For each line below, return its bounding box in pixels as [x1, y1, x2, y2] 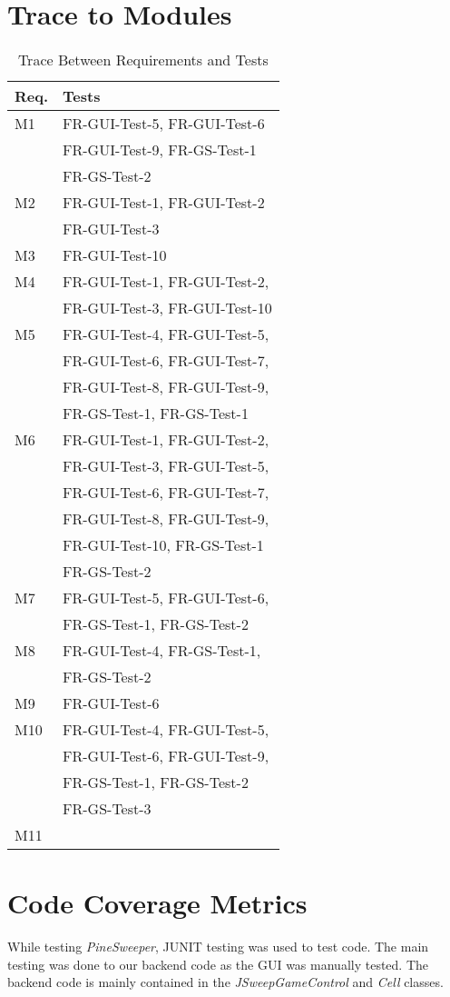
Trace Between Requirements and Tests [17, 49, 269, 71]
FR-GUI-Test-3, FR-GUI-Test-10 [63, 297, 272, 319]
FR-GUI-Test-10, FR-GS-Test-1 [63, 534, 264, 556]
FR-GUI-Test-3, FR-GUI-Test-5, [63, 455, 269, 477]
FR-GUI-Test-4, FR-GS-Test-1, [63, 640, 261, 662]
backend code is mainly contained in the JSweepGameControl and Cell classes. [7, 972, 444, 992]
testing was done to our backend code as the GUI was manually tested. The [7, 954, 429, 973]
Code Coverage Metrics [7, 884, 308, 922]
